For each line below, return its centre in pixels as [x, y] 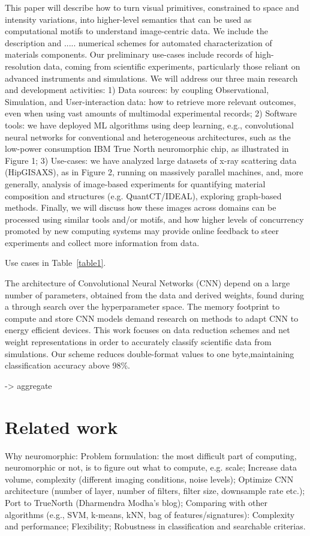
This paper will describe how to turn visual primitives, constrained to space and [152, 7]
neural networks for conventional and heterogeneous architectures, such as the [148, 137]
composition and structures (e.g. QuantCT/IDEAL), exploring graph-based [143, 195]
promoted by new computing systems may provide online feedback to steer [142, 231]
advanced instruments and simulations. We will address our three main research [151, 78]
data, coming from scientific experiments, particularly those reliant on [172, 66]
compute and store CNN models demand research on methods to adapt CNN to [152, 318]
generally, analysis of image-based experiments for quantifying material [135, 183]
